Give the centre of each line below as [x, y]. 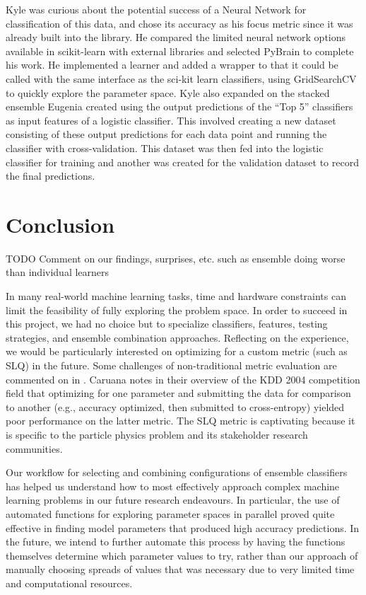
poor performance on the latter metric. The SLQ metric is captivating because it [181, 421]
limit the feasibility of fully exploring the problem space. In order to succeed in [177, 310]
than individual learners [58, 272]
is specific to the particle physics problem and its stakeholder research [157, 434]
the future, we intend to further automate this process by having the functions [176, 542]
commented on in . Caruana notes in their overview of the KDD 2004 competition [183, 379]
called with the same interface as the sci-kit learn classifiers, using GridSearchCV [181, 78]
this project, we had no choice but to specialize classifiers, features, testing [167, 324]
